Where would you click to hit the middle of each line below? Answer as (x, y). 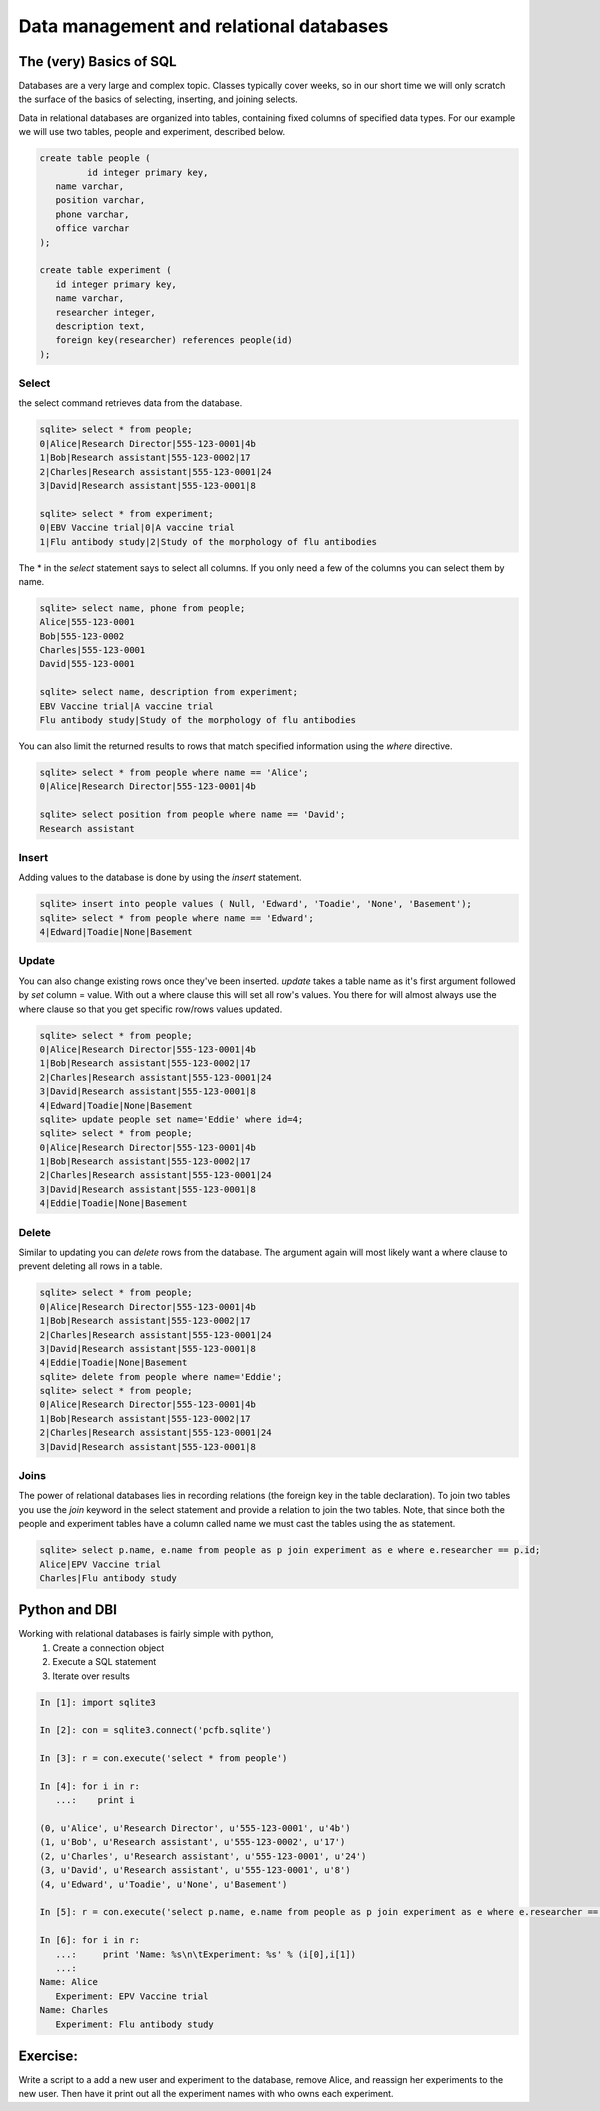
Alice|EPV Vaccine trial (100, 1564)
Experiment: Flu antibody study (134, 2024)
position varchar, (100, 200)
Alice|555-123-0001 (87, 622)
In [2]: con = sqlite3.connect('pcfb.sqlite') (155, 1730)
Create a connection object (108, 1647)
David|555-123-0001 (87, 664)
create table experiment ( (105, 270)
